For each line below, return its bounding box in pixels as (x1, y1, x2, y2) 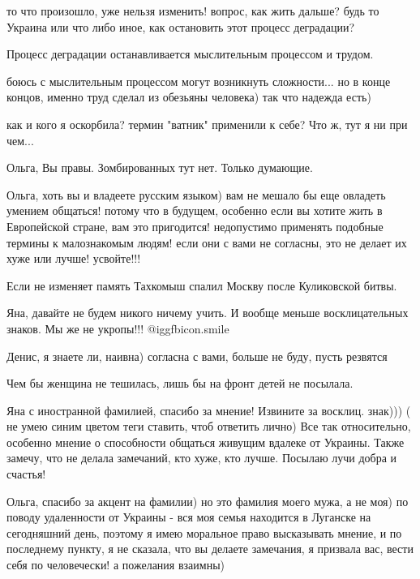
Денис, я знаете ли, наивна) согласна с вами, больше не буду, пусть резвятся (6, 347, 388, 364)
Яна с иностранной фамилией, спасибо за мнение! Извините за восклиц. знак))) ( (6, 401, 411, 418)
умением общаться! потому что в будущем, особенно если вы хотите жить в (6, 202, 383, 219)
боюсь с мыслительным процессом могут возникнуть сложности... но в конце (6, 72, 391, 89)
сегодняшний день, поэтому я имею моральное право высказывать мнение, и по (6, 524, 402, 541)
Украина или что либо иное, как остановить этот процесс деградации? (6, 18, 354, 35)
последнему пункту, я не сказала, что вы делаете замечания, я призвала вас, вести (6, 540, 414, 557)
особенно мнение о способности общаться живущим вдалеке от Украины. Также (6, 433, 405, 450)
